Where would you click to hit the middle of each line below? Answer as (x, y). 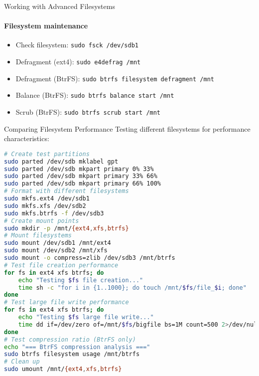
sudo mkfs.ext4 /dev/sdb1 (47, 199)
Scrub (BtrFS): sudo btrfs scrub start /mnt (88, 112)
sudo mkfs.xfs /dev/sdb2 (45, 206)
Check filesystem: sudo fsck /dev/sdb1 (77, 45)
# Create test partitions (47, 154)
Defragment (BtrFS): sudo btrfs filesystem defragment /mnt (115, 78)
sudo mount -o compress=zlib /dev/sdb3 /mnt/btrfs (90, 258)
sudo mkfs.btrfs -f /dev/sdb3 (54, 213)
